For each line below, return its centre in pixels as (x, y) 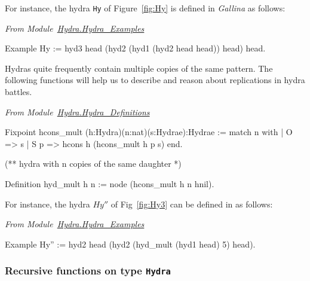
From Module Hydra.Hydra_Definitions (77, 112)
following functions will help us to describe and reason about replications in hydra (155, 80)
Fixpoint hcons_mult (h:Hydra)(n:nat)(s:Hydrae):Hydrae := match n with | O (149, 132)
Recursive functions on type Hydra (88, 271)
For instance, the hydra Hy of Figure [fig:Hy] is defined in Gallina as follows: (145, 8)
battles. (19, 92)
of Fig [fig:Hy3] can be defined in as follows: (192, 204)
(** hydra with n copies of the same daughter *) (93, 164)
